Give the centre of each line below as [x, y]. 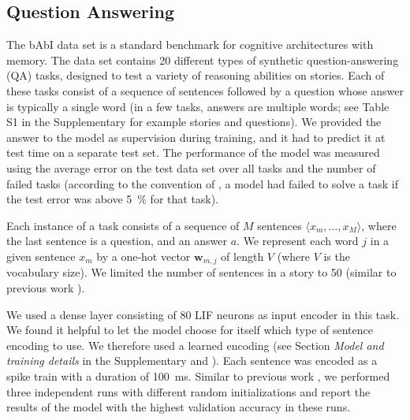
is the [337, 256]
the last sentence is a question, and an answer [117, 241]
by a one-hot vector [143, 256]
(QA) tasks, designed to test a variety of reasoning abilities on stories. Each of [196, 75]
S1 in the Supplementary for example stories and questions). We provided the [194, 122]
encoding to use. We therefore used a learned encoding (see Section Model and [195, 345]
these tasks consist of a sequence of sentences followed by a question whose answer [205, 90]
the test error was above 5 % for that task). [113, 199]
